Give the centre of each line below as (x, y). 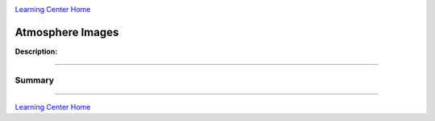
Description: (36, 51)
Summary (35, 80)
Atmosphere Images (67, 32)
